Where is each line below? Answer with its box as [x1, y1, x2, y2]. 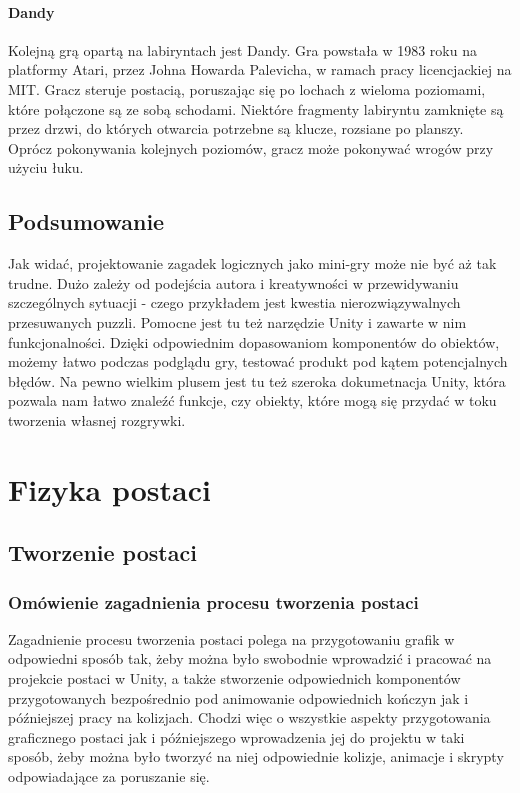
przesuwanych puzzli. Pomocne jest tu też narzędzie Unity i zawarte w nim [8, 311, 467, 332]
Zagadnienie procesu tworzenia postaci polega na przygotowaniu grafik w [8, 628, 455, 649]
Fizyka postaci [8, 468, 211, 509]
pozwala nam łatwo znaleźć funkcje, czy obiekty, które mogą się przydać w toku [8, 390, 497, 411]
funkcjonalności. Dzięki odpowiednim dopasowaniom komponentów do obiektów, [8, 331, 500, 352]
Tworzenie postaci [8, 537, 197, 568]
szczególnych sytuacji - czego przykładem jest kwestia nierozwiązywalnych [8, 292, 461, 313]
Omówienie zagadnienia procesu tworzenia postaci [8, 589, 419, 614]
